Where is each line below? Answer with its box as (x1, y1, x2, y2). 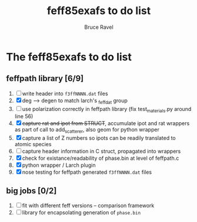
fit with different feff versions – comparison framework (22, 201, 155, 209)
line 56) (14, 113, 34, 120)
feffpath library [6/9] (6, 73, 84, 83)
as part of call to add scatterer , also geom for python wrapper (14, 126, 160, 134)
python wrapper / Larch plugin (22, 162, 96, 169)
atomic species (14, 141, 52, 148)
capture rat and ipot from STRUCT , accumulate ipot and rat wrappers (22, 120, 190, 127)
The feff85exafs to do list (6, 50, 132, 63)
